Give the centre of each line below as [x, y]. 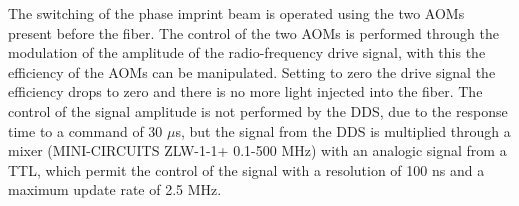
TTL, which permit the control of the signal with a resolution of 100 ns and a [246, 169]
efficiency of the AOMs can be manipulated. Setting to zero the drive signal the [252, 71]
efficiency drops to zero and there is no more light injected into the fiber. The [245, 91]
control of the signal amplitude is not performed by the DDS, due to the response [258, 110]
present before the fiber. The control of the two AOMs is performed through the [253, 32]
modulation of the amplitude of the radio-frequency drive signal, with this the [247, 52]
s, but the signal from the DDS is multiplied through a [343, 130]
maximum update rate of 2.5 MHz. [115, 189]
